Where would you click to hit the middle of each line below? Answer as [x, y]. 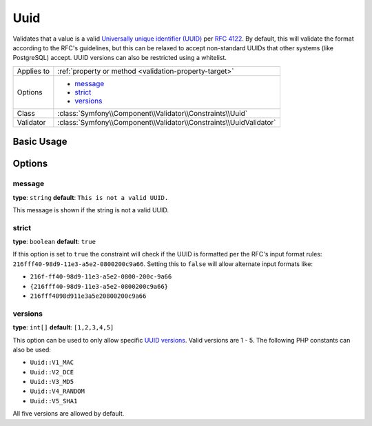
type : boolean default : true [54, 242]
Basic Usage [40, 142]
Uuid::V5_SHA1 [54, 401]
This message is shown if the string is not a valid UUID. [91, 210]
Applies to [33, 71]
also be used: [32, 349]
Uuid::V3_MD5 [52, 382]
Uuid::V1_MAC [52, 363]
